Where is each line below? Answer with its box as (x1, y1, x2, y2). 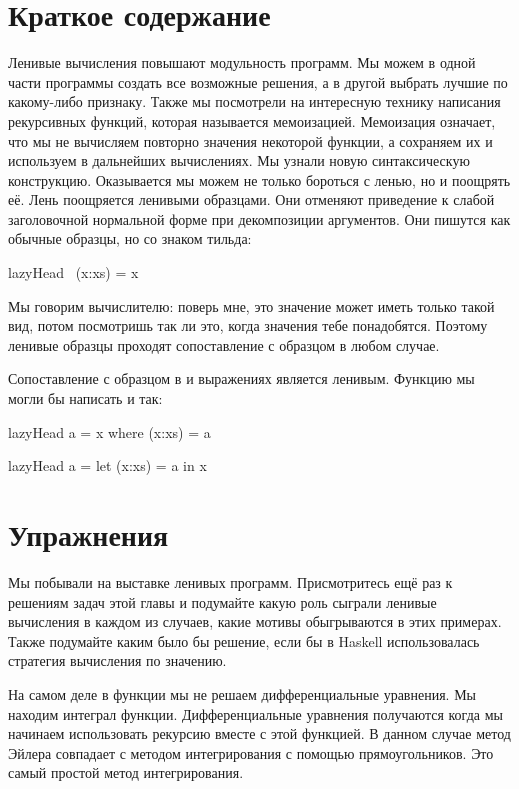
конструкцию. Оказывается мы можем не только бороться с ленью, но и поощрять (8, 169, 511, 190)
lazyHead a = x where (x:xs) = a (8, 421, 211, 442)
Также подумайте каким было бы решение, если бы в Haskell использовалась (8, 630, 480, 651)
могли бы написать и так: (8, 388, 163, 409)
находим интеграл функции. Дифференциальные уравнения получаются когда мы (8, 703, 503, 724)
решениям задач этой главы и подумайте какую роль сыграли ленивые (8, 591, 437, 612)
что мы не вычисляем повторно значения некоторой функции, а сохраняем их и (8, 130, 493, 151)
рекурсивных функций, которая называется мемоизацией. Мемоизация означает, (8, 110, 496, 131)
